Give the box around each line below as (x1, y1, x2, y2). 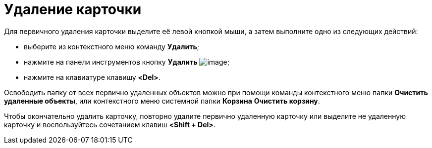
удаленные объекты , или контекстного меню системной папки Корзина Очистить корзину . (4, 96, 320, 105)
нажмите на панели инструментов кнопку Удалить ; (24, 57, 229, 66)
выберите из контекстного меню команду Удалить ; (24, 42, 199, 51)
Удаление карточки (4, 1, 142, 18)
